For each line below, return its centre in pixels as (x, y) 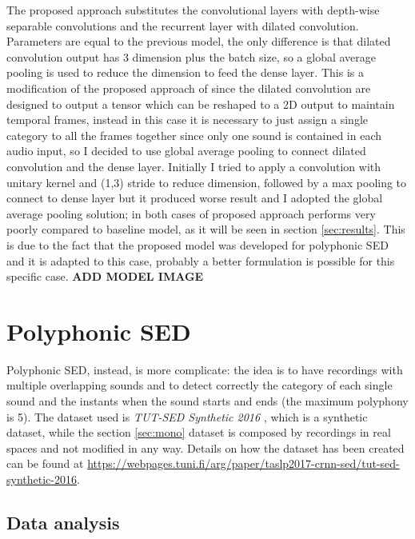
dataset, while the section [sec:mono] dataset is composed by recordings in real (199, 432)
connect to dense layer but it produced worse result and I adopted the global (195, 198)
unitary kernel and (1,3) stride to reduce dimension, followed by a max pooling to (207, 182)
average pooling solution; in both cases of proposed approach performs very (191, 213)
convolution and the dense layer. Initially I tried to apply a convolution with (194, 166)
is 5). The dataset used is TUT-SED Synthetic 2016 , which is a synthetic (187, 416)
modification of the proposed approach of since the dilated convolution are (189, 88)
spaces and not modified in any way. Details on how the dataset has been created (206, 447)
